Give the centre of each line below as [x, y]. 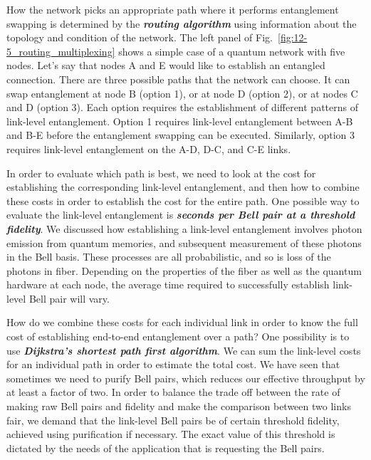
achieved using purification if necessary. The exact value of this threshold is [171, 434]
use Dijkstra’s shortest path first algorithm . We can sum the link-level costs [184, 350]
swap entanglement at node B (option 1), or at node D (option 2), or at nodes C [182, 93]
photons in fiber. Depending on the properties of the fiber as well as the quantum [184, 270]
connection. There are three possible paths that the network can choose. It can [178, 79]
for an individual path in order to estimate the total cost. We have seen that [173, 364]
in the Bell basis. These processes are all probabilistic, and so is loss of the [169, 257]
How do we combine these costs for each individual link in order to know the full [182, 322]
